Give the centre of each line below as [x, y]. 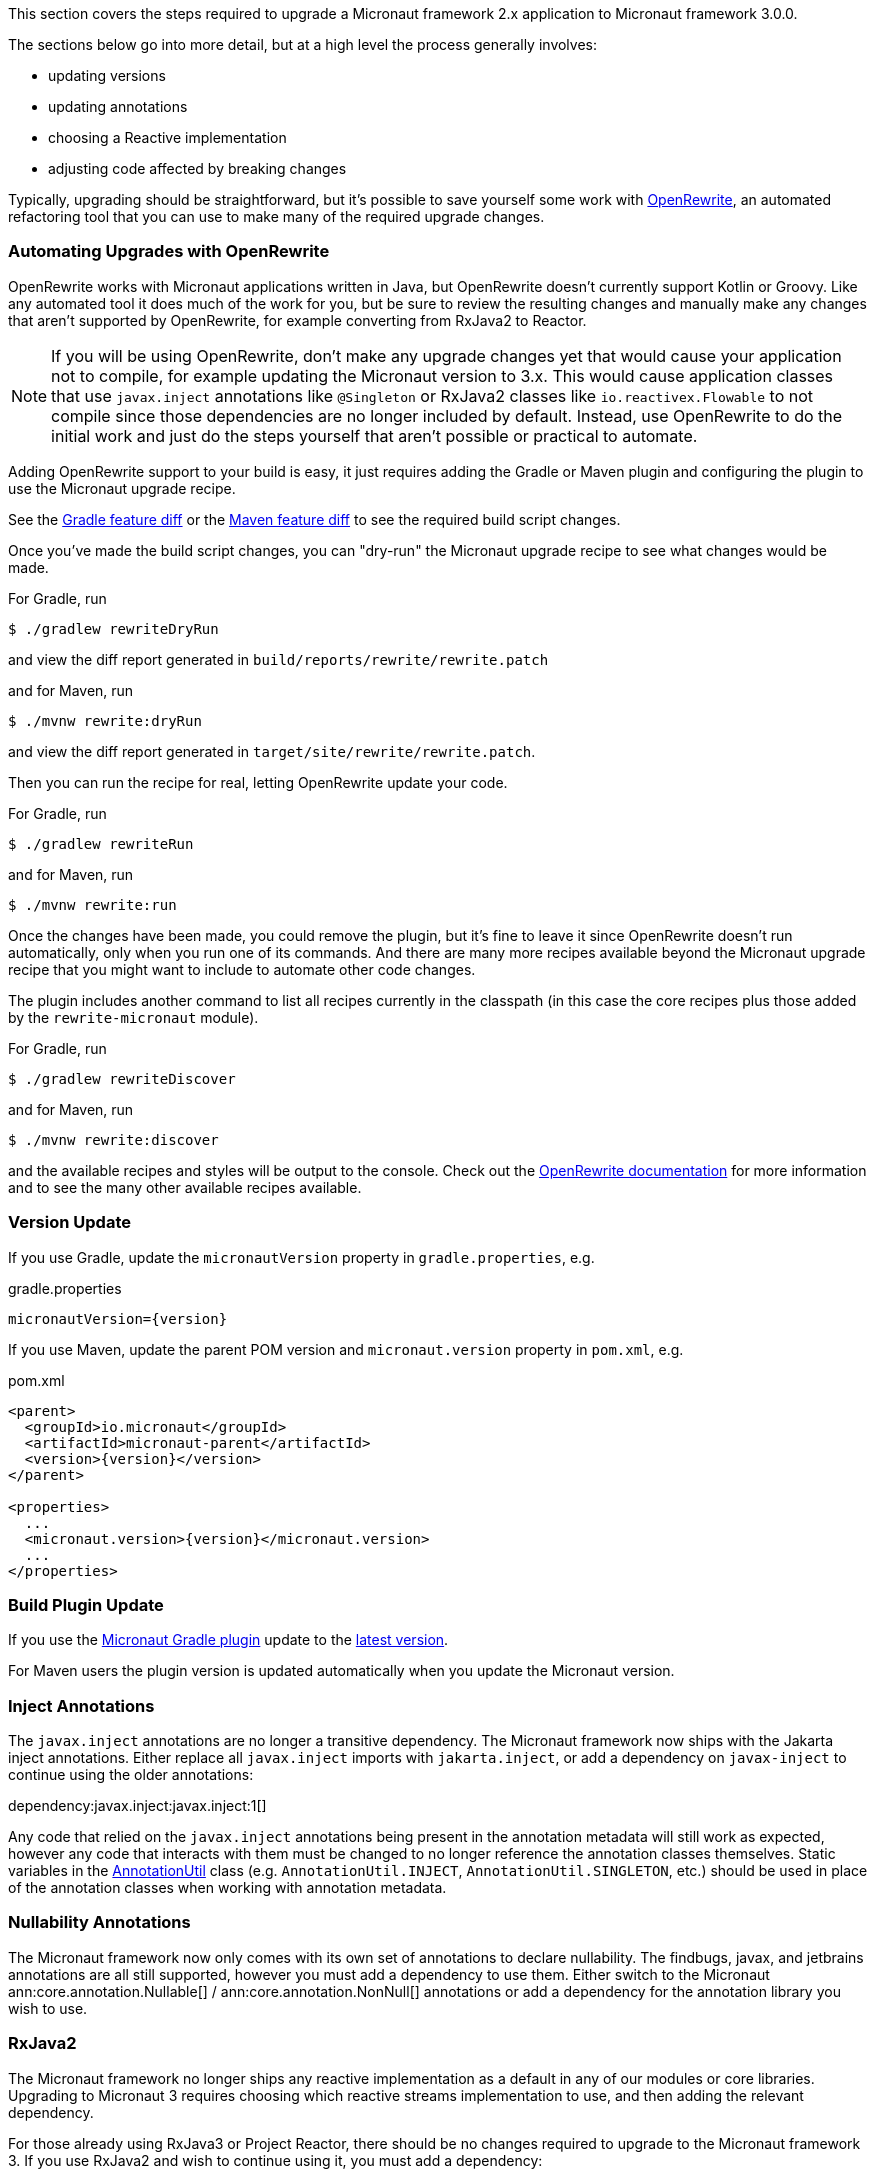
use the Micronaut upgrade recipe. [122, 488]
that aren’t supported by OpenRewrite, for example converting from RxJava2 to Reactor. [297, 320]
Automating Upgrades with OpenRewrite [169, 251]
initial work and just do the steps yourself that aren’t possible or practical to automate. [374, 435]
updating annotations [118, 106]
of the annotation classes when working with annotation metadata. [227, 1887]
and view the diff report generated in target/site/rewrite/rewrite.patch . [272, 751]
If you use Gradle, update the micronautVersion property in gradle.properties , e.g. [301, 1257]
